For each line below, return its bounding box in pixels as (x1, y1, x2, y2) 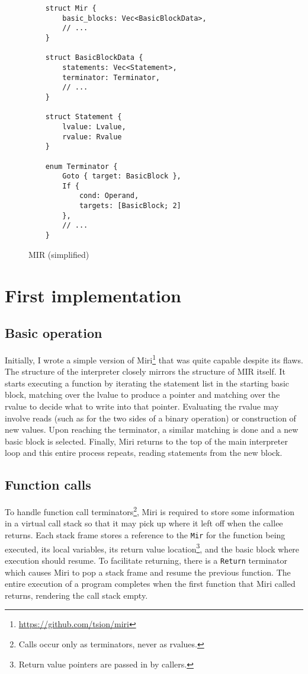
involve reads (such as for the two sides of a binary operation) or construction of (5, 411, 296, 424)
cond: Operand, (79, 191, 139, 200)
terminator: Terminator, (62, 73, 160, 82)
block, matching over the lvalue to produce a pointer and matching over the (5, 388, 280, 401)
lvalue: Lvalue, (62, 122, 126, 131)
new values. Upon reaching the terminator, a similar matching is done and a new (5, 423, 299, 436)
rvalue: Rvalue (62, 132, 122, 141)
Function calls (5, 475, 91, 494)
